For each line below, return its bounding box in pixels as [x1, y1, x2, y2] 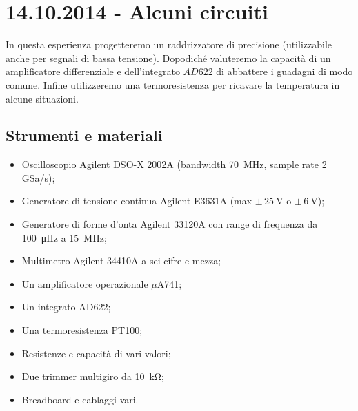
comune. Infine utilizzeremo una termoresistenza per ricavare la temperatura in [6, 77, 340, 92]
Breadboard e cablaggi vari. [21, 392, 139, 406]
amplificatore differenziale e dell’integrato [6, 64, 180, 78]
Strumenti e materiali [6, 125, 163, 146]
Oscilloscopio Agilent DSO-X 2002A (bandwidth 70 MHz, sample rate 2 [21, 157, 327, 171]
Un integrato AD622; [21, 299, 111, 314]
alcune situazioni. [6, 91, 79, 105]
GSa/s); [21, 170, 55, 185]
